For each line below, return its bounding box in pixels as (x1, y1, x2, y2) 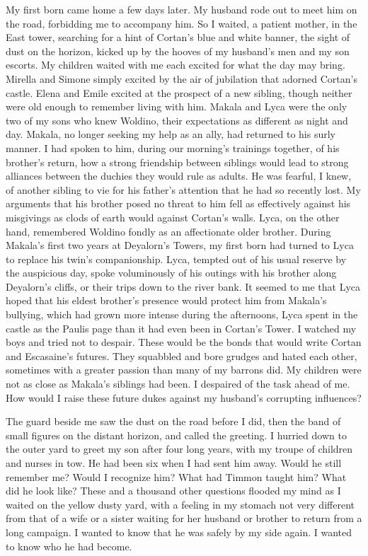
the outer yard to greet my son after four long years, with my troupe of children (6, 441, 353, 456)
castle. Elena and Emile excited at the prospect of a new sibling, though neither (6, 85, 352, 100)
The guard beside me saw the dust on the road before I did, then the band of (6, 414, 341, 429)
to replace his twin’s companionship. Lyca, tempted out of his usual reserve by (6, 251, 347, 266)
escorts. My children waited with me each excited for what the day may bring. (6, 57, 345, 72)
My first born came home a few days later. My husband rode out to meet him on (6, 2, 357, 16)
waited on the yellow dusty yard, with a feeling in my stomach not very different (6, 497, 355, 511)
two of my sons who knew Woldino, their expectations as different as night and (6, 112, 348, 127)
